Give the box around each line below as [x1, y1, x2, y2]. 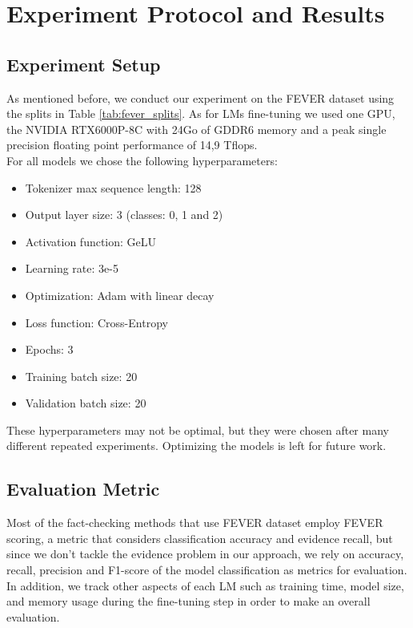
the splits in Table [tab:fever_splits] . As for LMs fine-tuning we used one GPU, [6, 105, 395, 122]
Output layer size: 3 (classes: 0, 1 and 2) [25, 206, 223, 223]
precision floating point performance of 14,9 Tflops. [6, 136, 258, 153]
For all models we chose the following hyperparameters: [6, 152, 278, 168]
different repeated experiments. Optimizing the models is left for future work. [6, 437, 387, 454]
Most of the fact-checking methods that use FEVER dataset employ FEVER [6, 514, 383, 531]
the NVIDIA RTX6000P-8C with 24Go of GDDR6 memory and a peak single [6, 120, 387, 137]
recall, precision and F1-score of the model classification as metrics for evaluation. [6, 561, 407, 578]
